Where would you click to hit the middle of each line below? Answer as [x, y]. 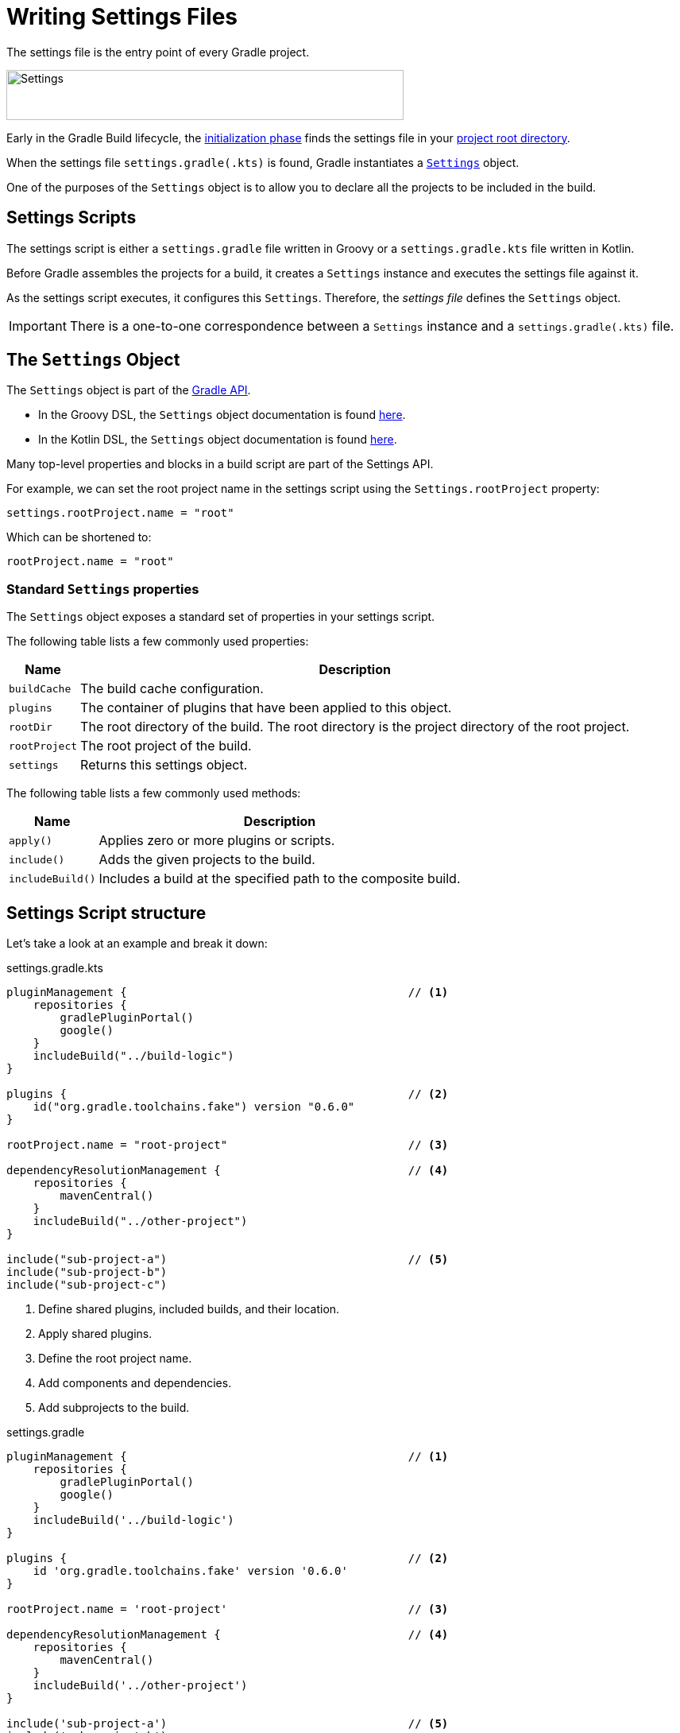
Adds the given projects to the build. [207, 860]
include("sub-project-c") [87, 1285]
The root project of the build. [166, 746]
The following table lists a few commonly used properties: [158, 642]
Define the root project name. [115, 1359]
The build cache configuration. [172, 689]
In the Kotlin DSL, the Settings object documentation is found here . [218, 440]
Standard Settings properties [103, 589]
